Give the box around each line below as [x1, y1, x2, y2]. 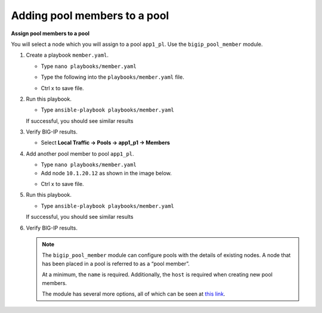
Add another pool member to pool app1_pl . [26, 150, 134, 157]
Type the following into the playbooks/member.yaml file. [41, 73, 184, 80]
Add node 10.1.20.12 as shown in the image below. [41, 169, 172, 176]
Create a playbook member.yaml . [26, 51, 109, 59]
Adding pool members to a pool [11, 9, 169, 22]
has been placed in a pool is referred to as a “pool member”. [42, 260, 190, 267]
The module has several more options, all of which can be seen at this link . [42, 290, 226, 297]
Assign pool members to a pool [11, 30, 89, 37]
